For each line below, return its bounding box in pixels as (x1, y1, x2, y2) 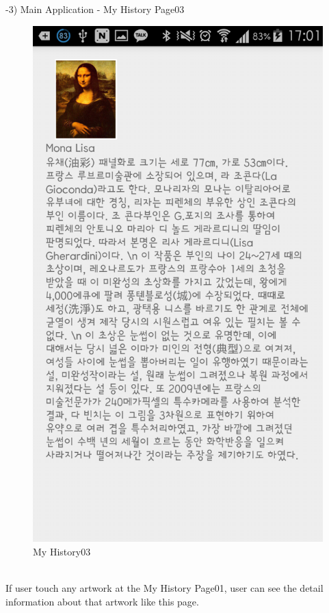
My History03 (33, 544, 91, 558)
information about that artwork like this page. (5, 594, 199, 608)
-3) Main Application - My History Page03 (5, 2, 185, 16)
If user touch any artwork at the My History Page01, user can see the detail (5, 581, 324, 595)
